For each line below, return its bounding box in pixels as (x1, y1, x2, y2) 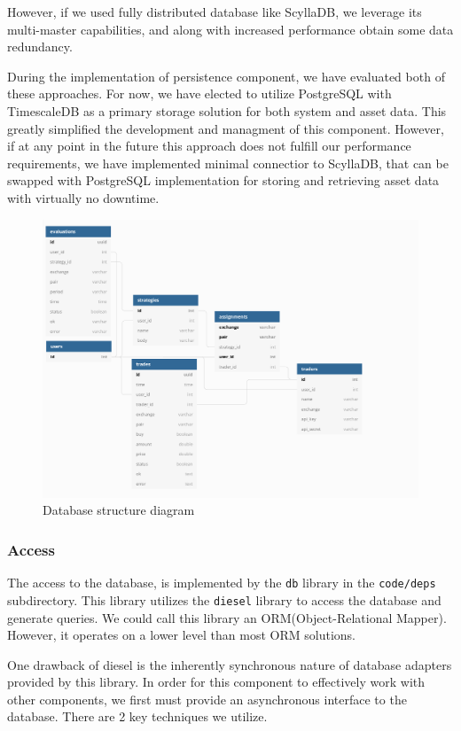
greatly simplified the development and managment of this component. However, (7, 119, 444, 137)
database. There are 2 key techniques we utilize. (7, 707, 268, 726)
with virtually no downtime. (7, 188, 160, 206)
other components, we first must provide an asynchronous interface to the (7, 689, 407, 708)
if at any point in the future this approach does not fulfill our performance (7, 136, 411, 155)
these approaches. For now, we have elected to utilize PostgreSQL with (7, 84, 392, 103)
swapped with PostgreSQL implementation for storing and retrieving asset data (7, 171, 440, 190)
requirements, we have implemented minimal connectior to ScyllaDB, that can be (7, 153, 449, 172)
